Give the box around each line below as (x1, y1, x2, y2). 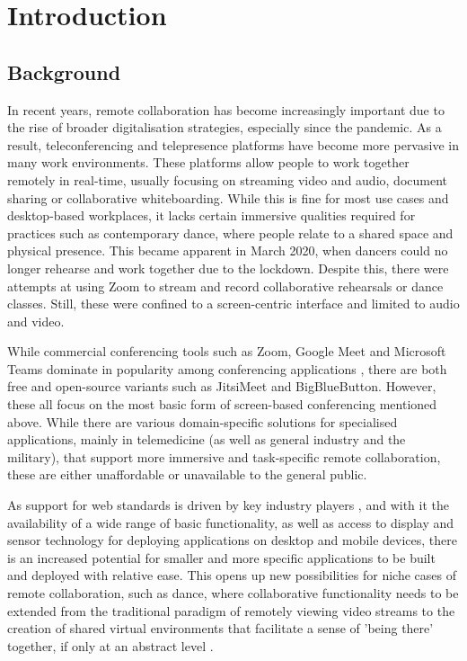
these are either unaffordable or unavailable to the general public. (7, 465, 367, 484)
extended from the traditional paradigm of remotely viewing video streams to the (7, 601, 455, 620)
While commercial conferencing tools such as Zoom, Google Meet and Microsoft (7, 342, 446, 361)
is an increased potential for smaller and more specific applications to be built (7, 548, 436, 567)
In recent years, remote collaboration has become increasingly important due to (7, 100, 445, 119)
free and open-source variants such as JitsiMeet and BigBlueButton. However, (7, 377, 436, 396)
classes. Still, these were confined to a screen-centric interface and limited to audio (7, 294, 460, 313)
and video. (7, 311, 65, 330)
